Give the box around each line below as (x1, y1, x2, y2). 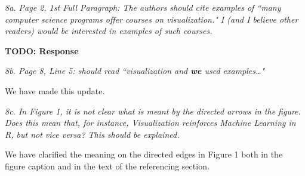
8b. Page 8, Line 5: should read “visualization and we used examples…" (5, 64, 265, 77)
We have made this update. (5, 84, 105, 97)
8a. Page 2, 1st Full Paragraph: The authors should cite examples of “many (5, 1, 281, 13)
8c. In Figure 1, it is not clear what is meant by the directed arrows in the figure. (5, 104, 301, 117)
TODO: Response (5, 44, 79, 57)
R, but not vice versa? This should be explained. (5, 128, 180, 140)
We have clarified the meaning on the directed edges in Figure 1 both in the (5, 148, 283, 160)
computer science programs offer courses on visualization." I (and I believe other (5, 13, 298, 25)
